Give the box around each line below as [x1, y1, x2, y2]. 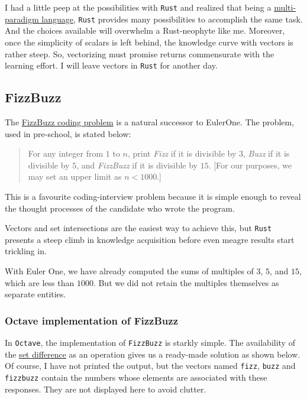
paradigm [5, 12, 39, 25]
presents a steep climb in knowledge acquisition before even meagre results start [5, 233, 295, 245]
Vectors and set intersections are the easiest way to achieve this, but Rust [5, 222, 272, 234]
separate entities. [5, 288, 66, 300]
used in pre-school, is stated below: [5, 127, 131, 140]
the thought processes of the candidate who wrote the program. [5, 202, 235, 214]
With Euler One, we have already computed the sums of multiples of [5, 264, 254, 277]
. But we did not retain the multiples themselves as [93, 276, 279, 288]
